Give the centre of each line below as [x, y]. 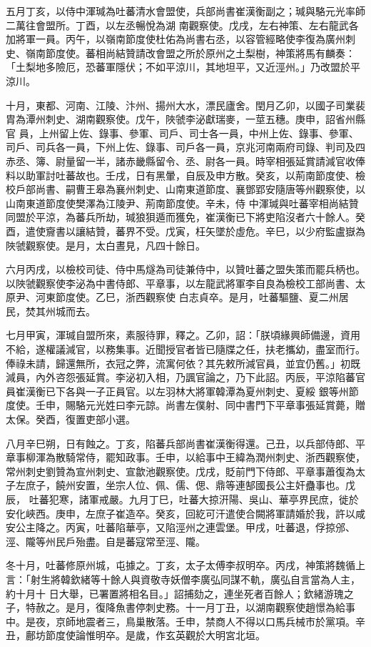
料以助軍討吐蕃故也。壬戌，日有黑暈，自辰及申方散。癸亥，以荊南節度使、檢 [185, 175]
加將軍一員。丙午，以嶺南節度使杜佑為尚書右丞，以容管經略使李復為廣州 [176, 39]
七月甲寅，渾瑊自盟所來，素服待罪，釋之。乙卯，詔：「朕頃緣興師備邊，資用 [183, 335]
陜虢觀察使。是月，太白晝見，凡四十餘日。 [106, 245]
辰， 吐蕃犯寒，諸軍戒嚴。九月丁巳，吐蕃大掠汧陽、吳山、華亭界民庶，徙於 [182, 499]
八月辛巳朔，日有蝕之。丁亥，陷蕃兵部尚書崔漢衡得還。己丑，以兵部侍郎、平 [185, 443]
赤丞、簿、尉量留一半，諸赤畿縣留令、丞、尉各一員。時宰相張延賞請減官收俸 [185, 160]
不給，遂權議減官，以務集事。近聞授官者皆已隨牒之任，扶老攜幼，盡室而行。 [185, 349]
